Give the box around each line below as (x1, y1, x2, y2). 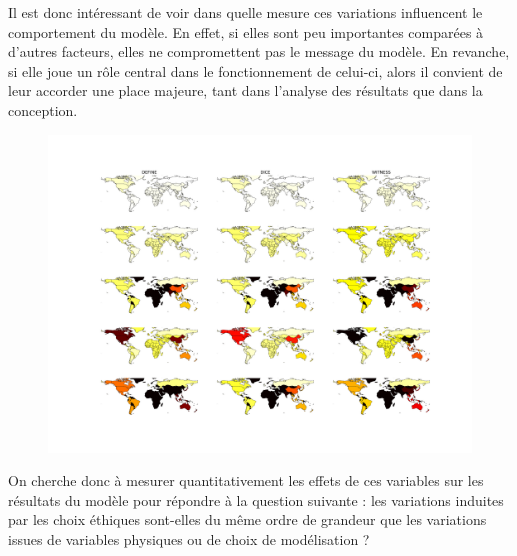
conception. (8, 99, 78, 120)
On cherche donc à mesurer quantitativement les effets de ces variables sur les (8, 470, 484, 491)
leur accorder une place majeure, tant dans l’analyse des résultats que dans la (8, 80, 483, 101)
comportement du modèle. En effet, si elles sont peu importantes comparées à (8, 21, 484, 42)
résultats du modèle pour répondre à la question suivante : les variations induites (8, 489, 504, 510)
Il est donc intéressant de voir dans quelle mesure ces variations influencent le (8, 2, 483, 22)
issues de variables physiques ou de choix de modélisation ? (8, 528, 370, 549)
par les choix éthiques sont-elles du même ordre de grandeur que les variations (8, 509, 487, 530)
